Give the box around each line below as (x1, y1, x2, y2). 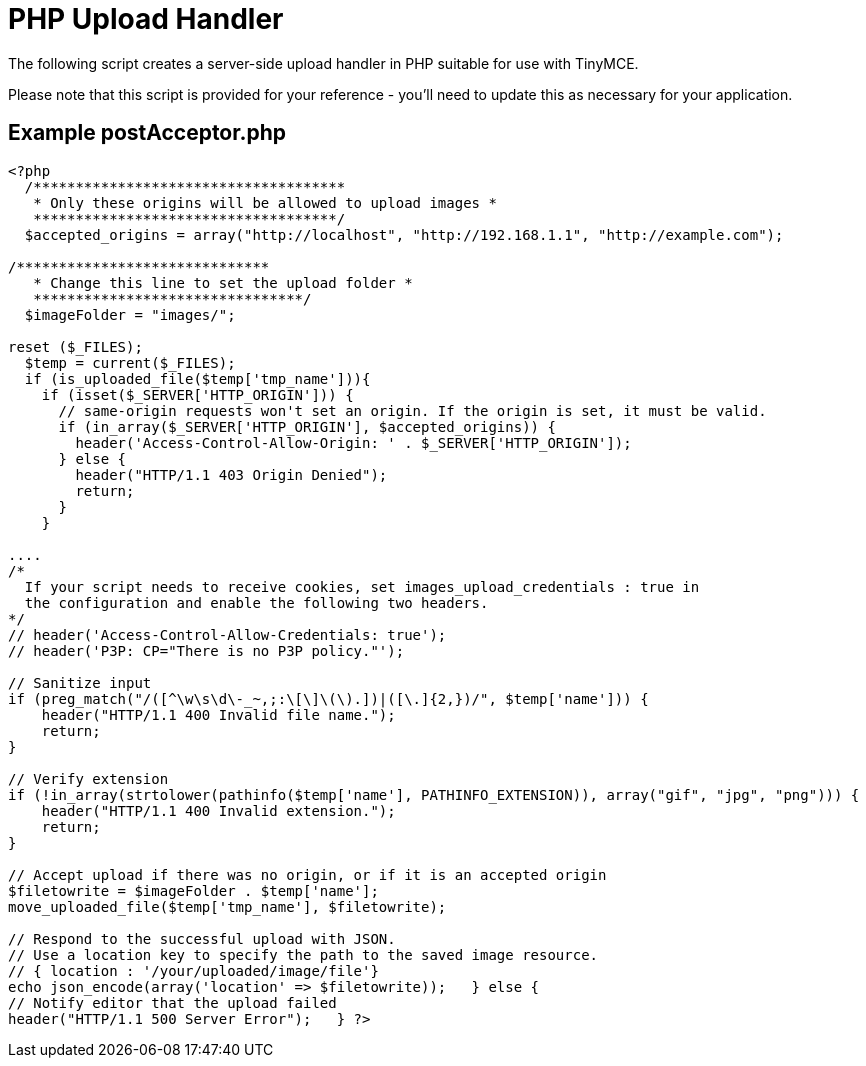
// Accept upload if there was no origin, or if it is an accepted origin (8, 866, 607, 883)
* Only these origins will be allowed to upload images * (33, 194, 497, 211)
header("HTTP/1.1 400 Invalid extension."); (41, 802, 396, 819)
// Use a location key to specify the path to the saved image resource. (8, 946, 599, 963)
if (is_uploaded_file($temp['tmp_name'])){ (24, 370, 371, 387)
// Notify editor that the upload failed (8, 994, 337, 1011)
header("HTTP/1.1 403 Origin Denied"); (75, 466, 388, 483)
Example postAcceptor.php (8, 120, 287, 146)
